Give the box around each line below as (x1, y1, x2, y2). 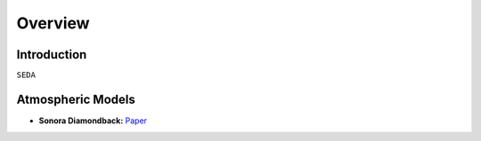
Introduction (16, 47, 87, 62)
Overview (16, 13, 90, 33)
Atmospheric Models (16, 92, 135, 107)
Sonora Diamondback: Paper (38, 115, 147, 126)
